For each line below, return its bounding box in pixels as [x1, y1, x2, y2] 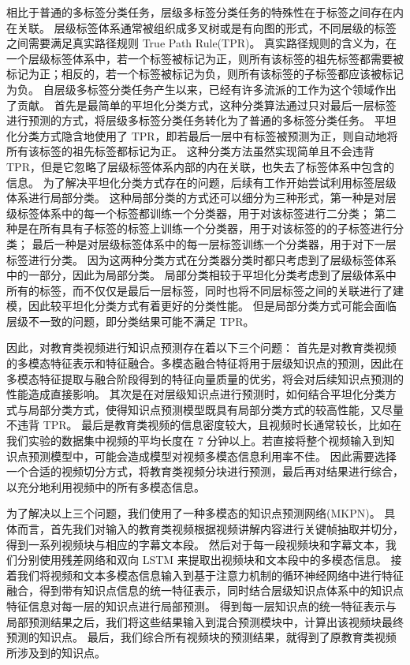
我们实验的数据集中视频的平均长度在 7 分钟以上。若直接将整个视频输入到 [6, 432, 384, 449]
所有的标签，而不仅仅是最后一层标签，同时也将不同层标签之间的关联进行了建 [6, 282, 404, 298]
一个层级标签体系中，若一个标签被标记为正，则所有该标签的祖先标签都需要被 [6, 50, 404, 66]
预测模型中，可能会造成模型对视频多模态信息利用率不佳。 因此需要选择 [28, 447, 397, 464]
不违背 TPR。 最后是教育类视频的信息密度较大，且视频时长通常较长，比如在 [6, 417, 402, 433]
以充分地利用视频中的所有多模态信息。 [6, 478, 205, 495]
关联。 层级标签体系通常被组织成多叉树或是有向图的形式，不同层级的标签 [17, 19, 397, 35]
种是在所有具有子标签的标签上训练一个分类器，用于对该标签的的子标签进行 [6, 220, 393, 237]
